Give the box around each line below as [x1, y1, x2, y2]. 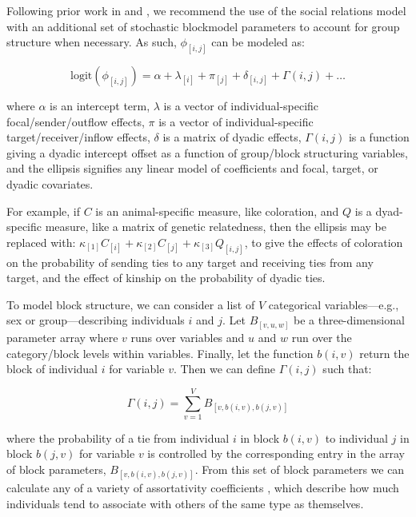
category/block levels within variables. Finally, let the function [6, 344, 314, 361]
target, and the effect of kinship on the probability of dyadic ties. [6, 269, 326, 286]
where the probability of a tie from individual [6, 429, 230, 446]
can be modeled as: [211, 34, 305, 50]
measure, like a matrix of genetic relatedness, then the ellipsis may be [45, 218, 386, 235]
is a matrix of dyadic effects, [162, 129, 302, 145]
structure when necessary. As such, [6, 34, 177, 50]
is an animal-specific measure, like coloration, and [95, 202, 339, 219]
